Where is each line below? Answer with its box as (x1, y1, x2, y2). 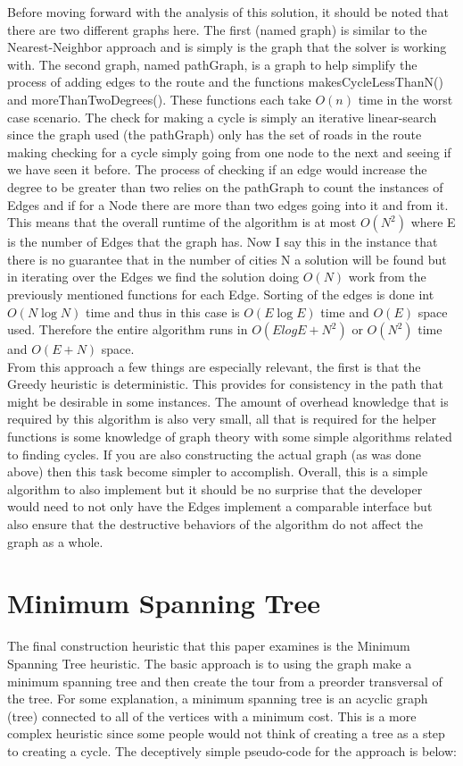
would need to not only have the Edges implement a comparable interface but (7, 497, 433, 516)
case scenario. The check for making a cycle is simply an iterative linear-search (7, 107, 437, 126)
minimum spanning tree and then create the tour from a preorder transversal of (7, 671, 442, 690)
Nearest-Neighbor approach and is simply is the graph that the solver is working (7, 38, 447, 56)
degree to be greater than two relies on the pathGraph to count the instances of (7, 177, 443, 196)
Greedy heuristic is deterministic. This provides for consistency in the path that (7, 375, 443, 393)
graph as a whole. (7, 532, 103, 551)
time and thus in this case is (85, 302, 240, 321)
